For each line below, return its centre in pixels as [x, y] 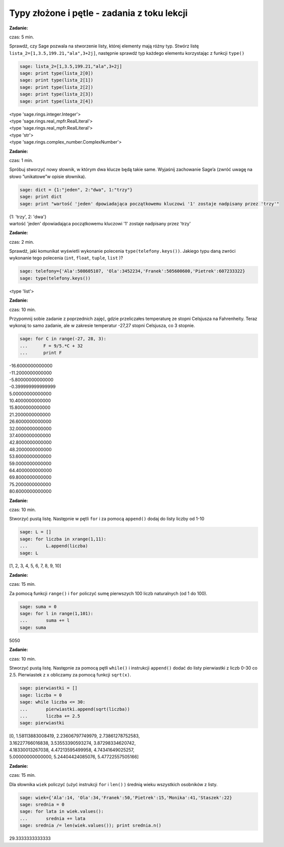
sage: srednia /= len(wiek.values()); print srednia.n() [91, 826]
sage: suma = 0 [38, 606]
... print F [41, 353]
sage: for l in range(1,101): [56, 614]
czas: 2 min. [22, 242]
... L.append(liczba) [54, 546]
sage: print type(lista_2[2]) [56, 87]
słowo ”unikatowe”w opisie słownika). [48, 176]
